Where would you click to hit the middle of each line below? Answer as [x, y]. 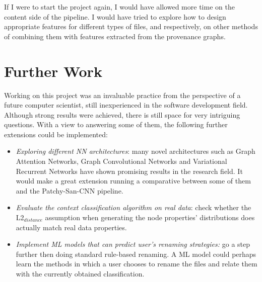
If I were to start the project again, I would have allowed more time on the [119, 7]
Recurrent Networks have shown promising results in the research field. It [129, 171]
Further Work [53, 71]
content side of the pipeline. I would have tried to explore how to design [115, 16]
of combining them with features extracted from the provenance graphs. [115, 36]
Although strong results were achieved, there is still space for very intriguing [122, 114]
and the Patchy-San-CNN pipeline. [70, 190]
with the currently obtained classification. [80, 273]
